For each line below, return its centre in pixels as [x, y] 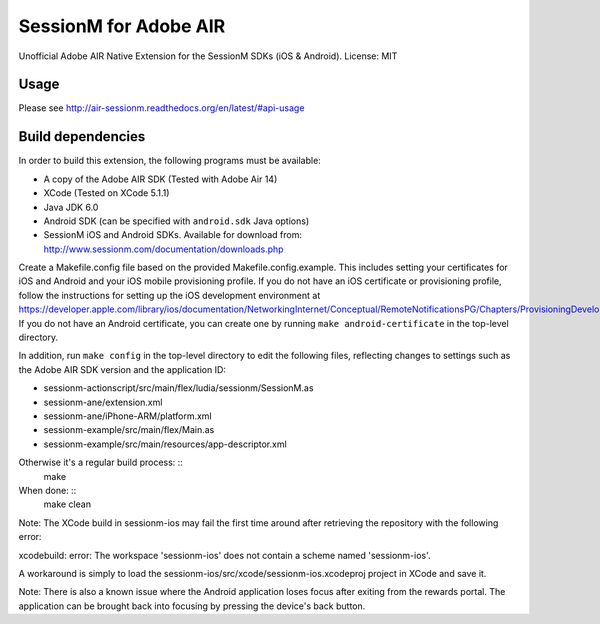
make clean [67, 504]
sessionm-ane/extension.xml [103, 402]
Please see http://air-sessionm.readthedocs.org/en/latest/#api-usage [161, 108]
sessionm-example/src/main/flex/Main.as [129, 430]
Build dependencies [82, 136]
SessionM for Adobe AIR [122, 26]
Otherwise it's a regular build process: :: [101, 462]
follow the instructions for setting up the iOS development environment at [169, 295]
